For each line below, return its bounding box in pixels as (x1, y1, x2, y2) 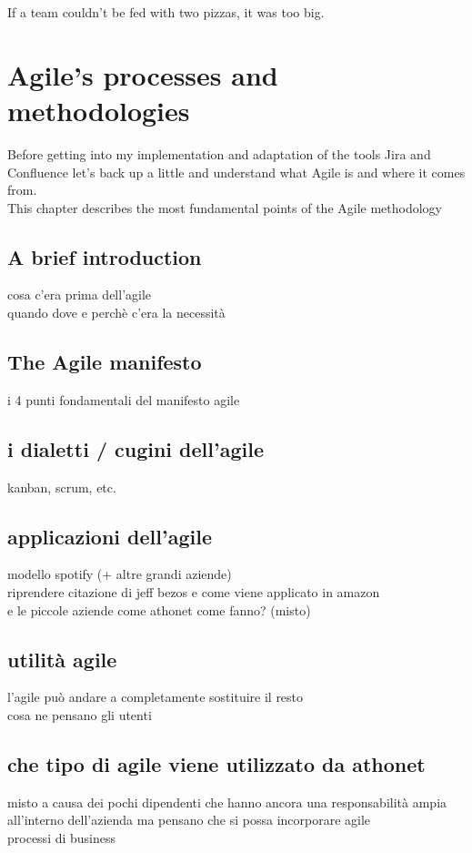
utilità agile (7, 645, 117, 673)
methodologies (7, 91, 190, 128)
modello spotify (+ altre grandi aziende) (7, 564, 232, 584)
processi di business (7, 828, 116, 848)
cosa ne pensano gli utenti (7, 706, 152, 725)
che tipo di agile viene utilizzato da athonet (7, 750, 426, 778)
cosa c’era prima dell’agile (7, 285, 152, 304)
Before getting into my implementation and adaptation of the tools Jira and (7, 144, 431, 163)
